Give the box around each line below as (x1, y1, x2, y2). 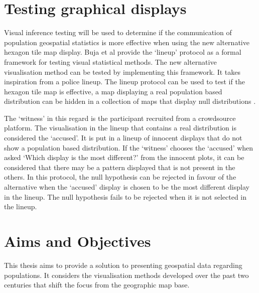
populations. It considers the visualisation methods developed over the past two (4, 269, 249, 280)
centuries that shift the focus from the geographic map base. (4, 279, 190, 290)
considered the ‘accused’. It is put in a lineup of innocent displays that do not (4, 132, 242, 143)
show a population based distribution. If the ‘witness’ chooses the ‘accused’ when (4, 142, 253, 153)
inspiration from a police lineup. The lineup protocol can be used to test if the (4, 76, 245, 87)
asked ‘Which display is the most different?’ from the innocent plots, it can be (4, 152, 244, 163)
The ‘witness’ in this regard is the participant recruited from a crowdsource (4, 112, 236, 123)
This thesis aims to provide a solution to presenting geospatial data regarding (4, 259, 242, 270)
